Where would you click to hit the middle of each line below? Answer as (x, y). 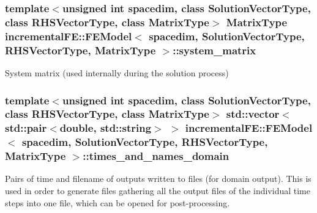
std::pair (26, 128)
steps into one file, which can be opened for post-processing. (117, 202)
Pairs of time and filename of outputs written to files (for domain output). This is (158, 179)
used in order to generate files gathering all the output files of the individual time (158, 191)
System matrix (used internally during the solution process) (117, 72)
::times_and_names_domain (156, 156)
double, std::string (106, 128)
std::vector (253, 114)
